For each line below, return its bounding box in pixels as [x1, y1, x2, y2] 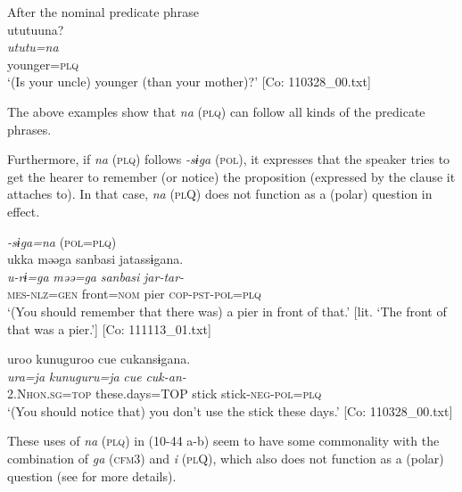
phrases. [7, 119, 52, 138]
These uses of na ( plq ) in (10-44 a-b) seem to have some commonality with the [7, 431, 440, 450]
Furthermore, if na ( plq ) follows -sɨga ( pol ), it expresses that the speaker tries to [7, 150, 450, 168]
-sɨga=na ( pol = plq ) [7, 232, 117, 250]
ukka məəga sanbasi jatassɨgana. [7, 250, 184, 268]
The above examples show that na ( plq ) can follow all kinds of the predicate [7, 102, 425, 120]
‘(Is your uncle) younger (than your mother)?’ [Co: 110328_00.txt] [7, 72, 371, 91]
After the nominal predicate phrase [7, 3, 199, 20]
